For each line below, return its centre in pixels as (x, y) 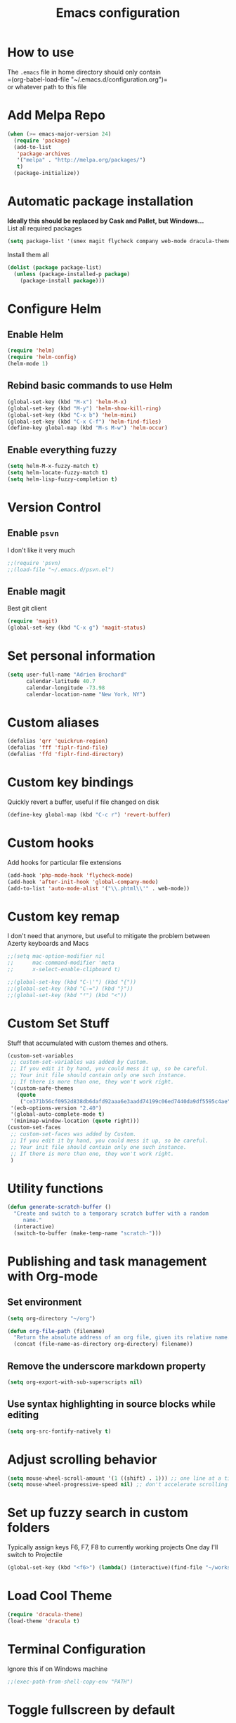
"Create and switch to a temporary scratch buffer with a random (111, 1214)
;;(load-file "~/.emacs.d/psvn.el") (61, 570)
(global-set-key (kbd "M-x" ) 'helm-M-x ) (67, 402)
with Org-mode (53, 1276)
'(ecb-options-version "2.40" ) (56, 1108)
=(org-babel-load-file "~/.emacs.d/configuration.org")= (88, 79)
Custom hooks (51, 843)
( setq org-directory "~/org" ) (52, 1318)
